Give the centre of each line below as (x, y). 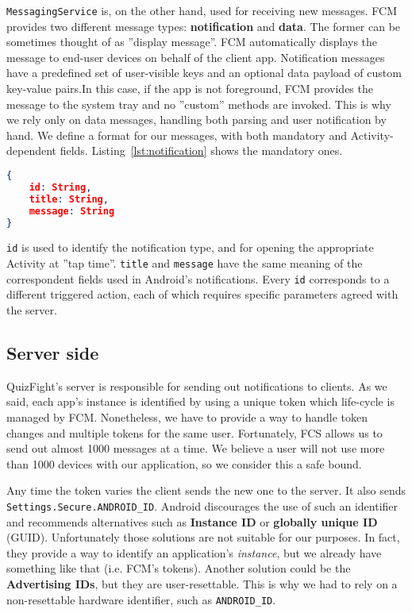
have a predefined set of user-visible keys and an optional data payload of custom (204, 73)
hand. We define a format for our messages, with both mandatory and (177, 135)
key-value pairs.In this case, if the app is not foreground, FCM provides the (190, 89)
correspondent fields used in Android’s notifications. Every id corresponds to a (198, 278)
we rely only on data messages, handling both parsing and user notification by (196, 120)
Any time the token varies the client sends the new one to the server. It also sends (206, 490)
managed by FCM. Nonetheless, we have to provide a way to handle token (187, 416)
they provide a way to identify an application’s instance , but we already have (194, 552)
